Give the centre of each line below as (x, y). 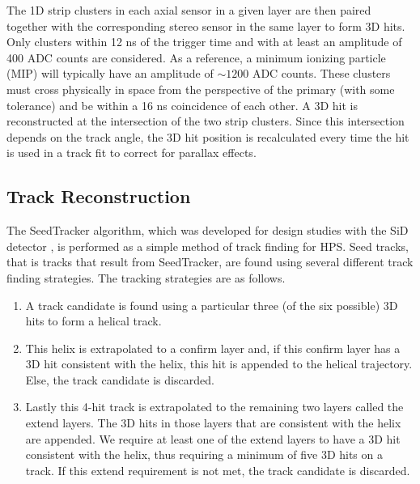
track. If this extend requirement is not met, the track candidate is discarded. (218, 470)
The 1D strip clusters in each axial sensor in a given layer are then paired (189, 10)
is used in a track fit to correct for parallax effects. (132, 153)
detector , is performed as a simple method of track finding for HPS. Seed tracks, (208, 246)
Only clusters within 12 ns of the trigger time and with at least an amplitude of (204, 42)
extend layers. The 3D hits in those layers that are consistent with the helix (213, 423)
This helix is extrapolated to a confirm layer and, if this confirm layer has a (213, 348)
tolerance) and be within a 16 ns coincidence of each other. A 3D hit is (182, 105)
